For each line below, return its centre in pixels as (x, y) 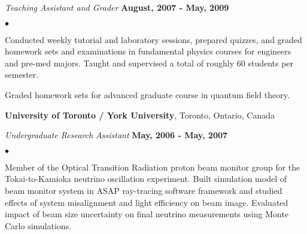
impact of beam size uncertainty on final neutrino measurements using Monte (147, 214)
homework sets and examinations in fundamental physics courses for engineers (148, 51)
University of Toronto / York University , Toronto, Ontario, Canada (140, 115)
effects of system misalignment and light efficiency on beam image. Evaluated (147, 202)
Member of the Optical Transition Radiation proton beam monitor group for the (153, 167)
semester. (22, 75)
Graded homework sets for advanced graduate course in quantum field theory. (147, 94)
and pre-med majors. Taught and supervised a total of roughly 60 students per (149, 63)
